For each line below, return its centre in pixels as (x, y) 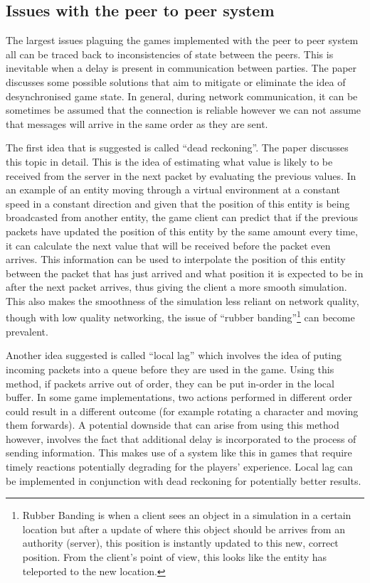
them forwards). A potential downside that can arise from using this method (173, 425)
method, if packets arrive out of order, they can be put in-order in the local (170, 383)
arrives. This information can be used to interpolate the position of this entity (176, 259)
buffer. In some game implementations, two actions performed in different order (179, 397)
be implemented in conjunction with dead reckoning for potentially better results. (184, 480)
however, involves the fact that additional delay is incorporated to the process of (181, 438)
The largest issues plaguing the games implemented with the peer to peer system (182, 40)
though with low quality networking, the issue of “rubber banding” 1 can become (180, 316)
